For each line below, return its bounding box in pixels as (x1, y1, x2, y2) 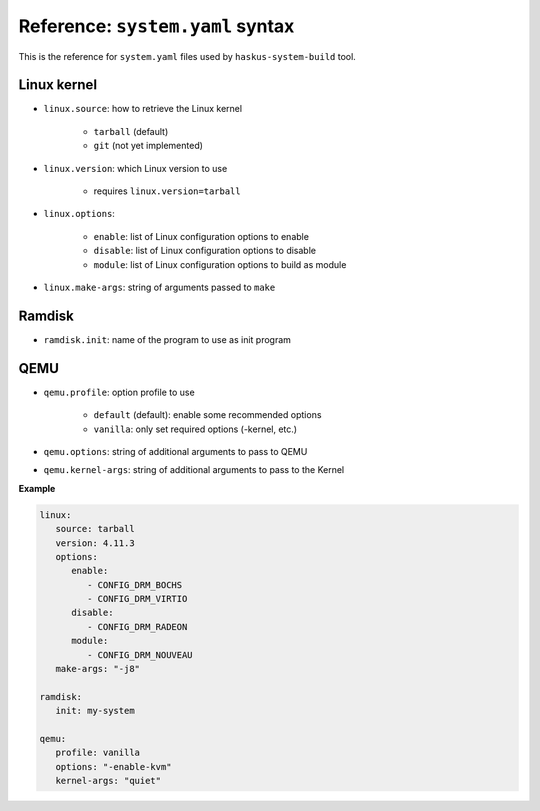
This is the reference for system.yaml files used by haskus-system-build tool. (18, 50, 357, 62)
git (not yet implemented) (93, 140, 204, 152)
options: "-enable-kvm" (55, 761, 172, 772)
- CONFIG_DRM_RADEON (86, 621, 188, 632)
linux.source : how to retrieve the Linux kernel (43, 103, 243, 115)
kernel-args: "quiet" (55, 775, 162, 787)
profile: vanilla (55, 747, 140, 759)
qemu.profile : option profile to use (43, 386, 195, 398)
